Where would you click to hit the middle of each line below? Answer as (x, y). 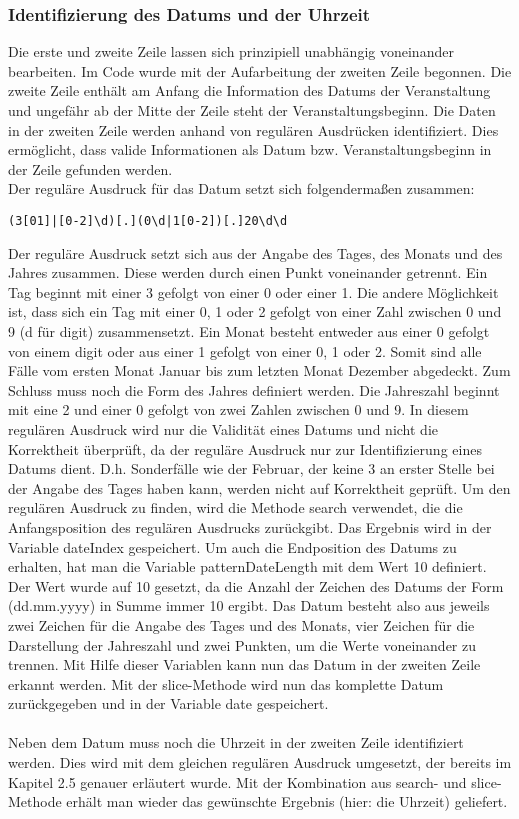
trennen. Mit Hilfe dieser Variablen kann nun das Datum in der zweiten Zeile (244, 664)
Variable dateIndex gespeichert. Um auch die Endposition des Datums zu (232, 546)
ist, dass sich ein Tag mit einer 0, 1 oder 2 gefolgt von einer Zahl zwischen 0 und (255, 311)
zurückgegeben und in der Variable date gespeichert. (168, 703)
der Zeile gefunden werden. (90, 168)
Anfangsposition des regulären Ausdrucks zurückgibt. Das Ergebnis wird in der (250, 526)
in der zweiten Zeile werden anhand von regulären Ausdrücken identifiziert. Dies (253, 129)
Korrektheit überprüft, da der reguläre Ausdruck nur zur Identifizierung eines (245, 448)
